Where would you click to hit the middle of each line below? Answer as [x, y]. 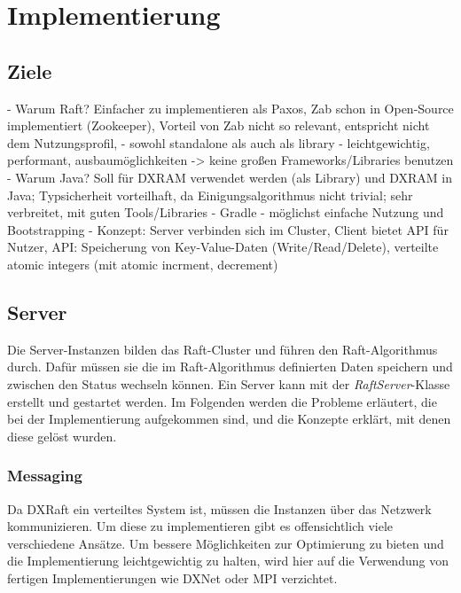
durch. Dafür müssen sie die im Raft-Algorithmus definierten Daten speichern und [230, 367]
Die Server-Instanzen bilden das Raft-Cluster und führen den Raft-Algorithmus [223, 349]
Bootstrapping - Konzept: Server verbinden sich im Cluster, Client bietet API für [228, 229]
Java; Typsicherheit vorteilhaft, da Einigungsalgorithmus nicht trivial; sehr [210, 195]
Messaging [45, 476]
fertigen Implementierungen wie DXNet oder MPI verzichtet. [172, 577]
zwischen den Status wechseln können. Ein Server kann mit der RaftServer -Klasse [229, 383]
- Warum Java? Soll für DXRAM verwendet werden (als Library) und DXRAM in [230, 177]
